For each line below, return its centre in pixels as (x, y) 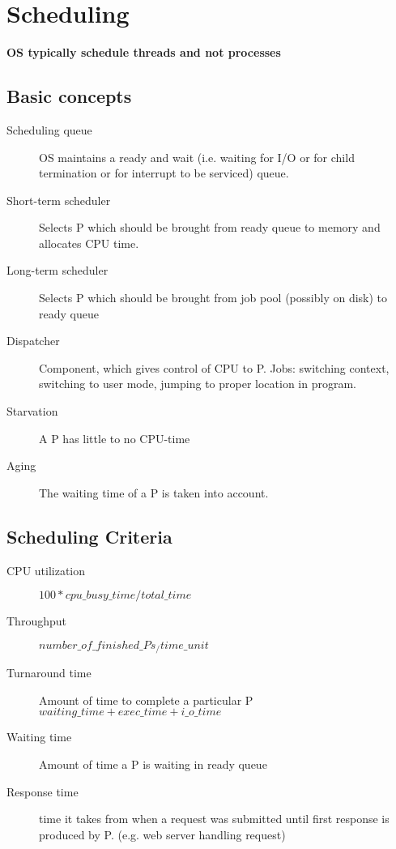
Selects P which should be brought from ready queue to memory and (210, 227)
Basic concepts (69, 96)
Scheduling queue (49, 129)
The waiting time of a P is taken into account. (154, 492)
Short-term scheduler (59, 200)
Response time (43, 791)
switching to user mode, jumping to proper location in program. (198, 384)
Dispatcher (33, 341)
